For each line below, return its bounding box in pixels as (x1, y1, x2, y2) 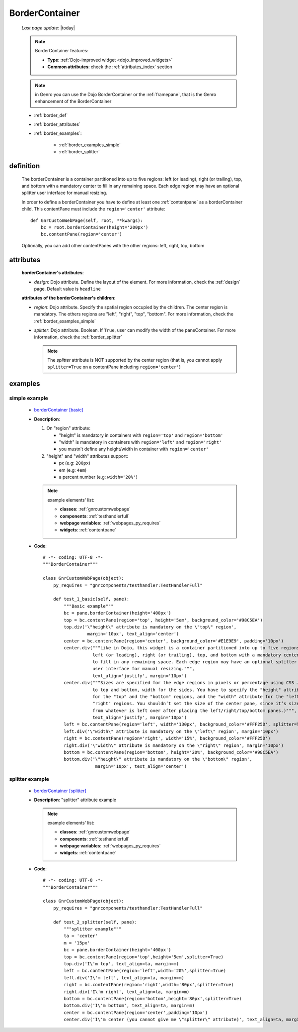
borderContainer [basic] (34, 407, 83, 413)
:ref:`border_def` (34, 112, 68, 118)
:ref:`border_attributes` (34, 121, 80, 127)
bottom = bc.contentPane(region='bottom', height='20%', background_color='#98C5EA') (64, 749, 279, 755)
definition (9, 162, 40, 170)
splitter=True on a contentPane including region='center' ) (47, 364, 181, 370)
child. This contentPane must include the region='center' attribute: (21, 206, 166, 212)
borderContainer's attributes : (21, 270, 84, 276)
